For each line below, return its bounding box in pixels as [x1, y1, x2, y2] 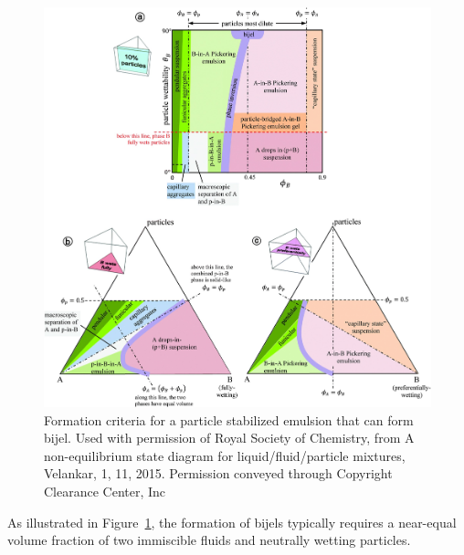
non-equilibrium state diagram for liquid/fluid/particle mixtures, [44, 445, 406, 465]
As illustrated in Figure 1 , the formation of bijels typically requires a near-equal [7, 512, 457, 531]
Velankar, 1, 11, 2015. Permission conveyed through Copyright [44, 464, 393, 483]
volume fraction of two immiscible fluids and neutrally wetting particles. [7, 530, 411, 550]
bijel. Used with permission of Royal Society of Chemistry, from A [44, 428, 415, 447]
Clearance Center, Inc [44, 482, 166, 501]
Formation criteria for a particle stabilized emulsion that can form [44, 410, 414, 429]
